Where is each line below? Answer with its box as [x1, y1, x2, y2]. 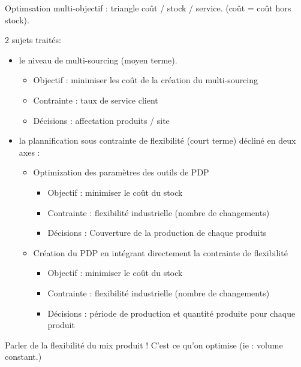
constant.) [5, 350, 42, 363]
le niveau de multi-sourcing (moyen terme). [19, 53, 177, 66]
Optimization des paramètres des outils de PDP [33, 166, 209, 178]
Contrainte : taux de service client [33, 93, 158, 106]
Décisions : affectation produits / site [33, 114, 170, 126]
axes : [19, 145, 40, 158]
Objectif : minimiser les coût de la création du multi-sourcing [33, 74, 258, 86]
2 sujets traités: [5, 34, 61, 46]
